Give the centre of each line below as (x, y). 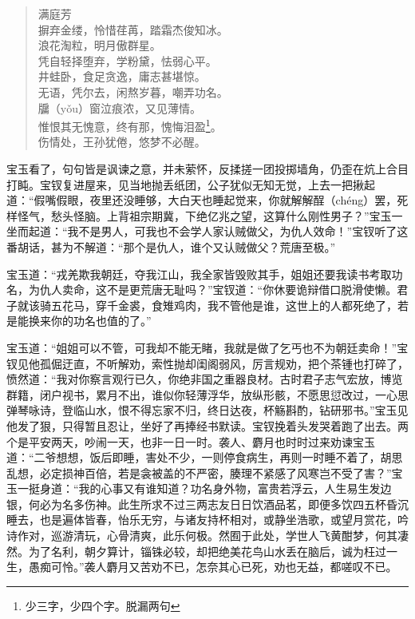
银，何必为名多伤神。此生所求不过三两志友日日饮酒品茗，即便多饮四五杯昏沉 (207, 504)
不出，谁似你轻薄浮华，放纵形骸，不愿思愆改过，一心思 (263, 394)
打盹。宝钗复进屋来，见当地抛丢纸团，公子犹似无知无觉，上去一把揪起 (191, 184)
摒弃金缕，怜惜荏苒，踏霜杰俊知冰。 (133, 29)
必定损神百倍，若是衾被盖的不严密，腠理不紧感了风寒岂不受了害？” (215, 472)
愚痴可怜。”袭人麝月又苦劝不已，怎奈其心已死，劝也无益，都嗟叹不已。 (213, 567)
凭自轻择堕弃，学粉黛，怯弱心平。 (127, 60)
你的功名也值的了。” (101, 321)
